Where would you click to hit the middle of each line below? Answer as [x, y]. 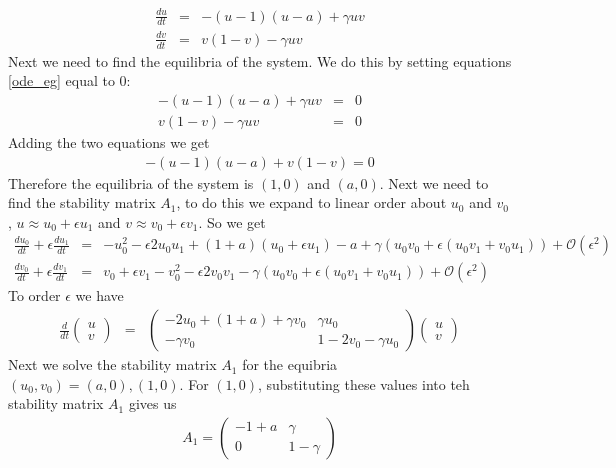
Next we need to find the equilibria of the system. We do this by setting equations [260, 60]
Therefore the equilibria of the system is [131, 182]
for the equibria [290, 364]
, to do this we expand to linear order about [311, 202]
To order [34, 295]
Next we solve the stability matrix [112, 364]
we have [99, 295]
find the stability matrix [82, 202]
